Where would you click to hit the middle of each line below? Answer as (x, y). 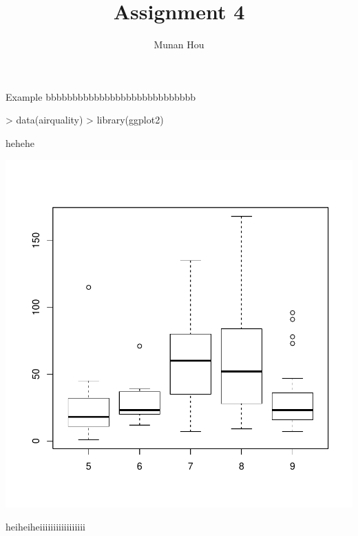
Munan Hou (179, 44)
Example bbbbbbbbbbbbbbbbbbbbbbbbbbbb (101, 96)
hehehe (20, 142)
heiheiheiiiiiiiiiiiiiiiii (45, 527)
